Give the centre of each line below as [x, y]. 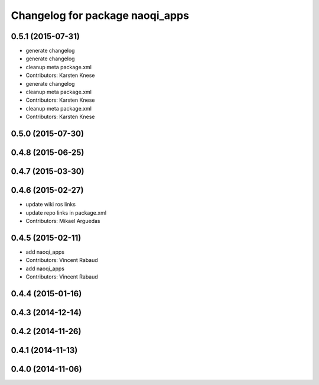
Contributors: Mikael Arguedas [63, 221]
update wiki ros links [51, 205]
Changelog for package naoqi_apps [100, 15]
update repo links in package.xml [66, 212]
